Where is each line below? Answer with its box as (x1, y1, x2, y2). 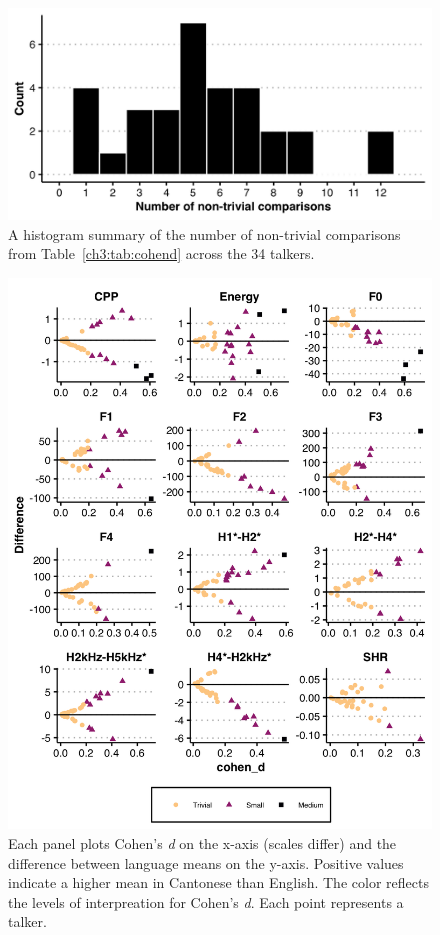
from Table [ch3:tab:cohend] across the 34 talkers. (8, 243, 315, 264)
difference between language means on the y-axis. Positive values (8, 852, 404, 873)
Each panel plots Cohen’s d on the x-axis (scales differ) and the (8, 833, 397, 854)
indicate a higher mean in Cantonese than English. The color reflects (8, 872, 429, 893)
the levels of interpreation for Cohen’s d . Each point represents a (8, 891, 404, 912)
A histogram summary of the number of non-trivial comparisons (8, 223, 401, 244)
